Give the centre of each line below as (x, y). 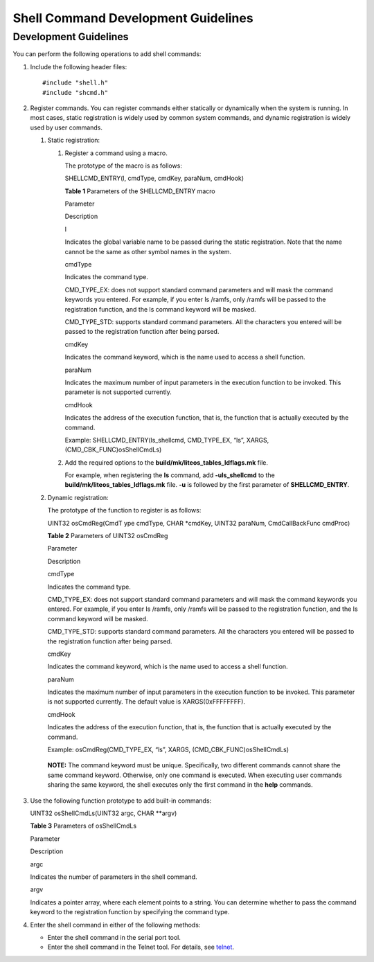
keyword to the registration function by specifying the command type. (130, 912)
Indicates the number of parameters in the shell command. (114, 877)
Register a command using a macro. (116, 153)
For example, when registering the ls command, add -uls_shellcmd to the (170, 475)
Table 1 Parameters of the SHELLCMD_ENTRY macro (140, 191)
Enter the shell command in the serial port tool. (114, 937)
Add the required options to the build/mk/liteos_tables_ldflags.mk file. (166, 462)
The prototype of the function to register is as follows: (124, 510)
